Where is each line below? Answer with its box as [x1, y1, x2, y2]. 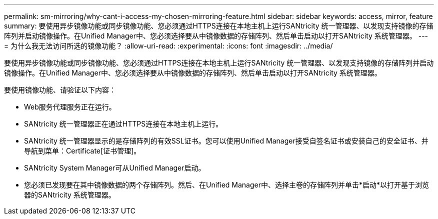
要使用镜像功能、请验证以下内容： [4, 85, 116, 94]
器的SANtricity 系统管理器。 [24, 190, 115, 199]
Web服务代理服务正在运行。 [24, 102, 116, 111]
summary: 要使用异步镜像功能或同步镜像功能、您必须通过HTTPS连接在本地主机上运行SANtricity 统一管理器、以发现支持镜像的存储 [4, 21, 433, 30]
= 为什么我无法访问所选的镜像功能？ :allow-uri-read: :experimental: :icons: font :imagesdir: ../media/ [4, 41, 333, 50]
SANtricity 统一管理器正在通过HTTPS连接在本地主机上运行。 [24, 119, 223, 128]
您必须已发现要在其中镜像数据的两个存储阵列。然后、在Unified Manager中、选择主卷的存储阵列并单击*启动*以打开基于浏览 [24, 180, 429, 189]
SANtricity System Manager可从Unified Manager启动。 [24, 163, 205, 172]
